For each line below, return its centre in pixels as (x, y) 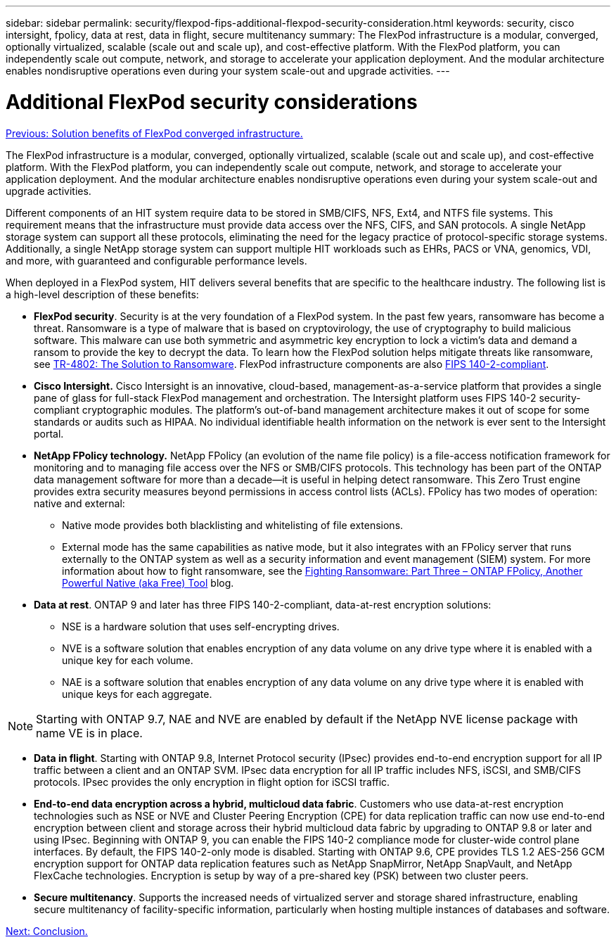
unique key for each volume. (128, 660)
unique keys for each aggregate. (137, 694)
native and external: (79, 503)
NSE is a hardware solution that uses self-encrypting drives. (201, 626)
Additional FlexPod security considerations (212, 102)
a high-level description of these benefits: (102, 294)
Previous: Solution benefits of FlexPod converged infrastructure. (154, 133)
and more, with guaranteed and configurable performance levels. (156, 260)
